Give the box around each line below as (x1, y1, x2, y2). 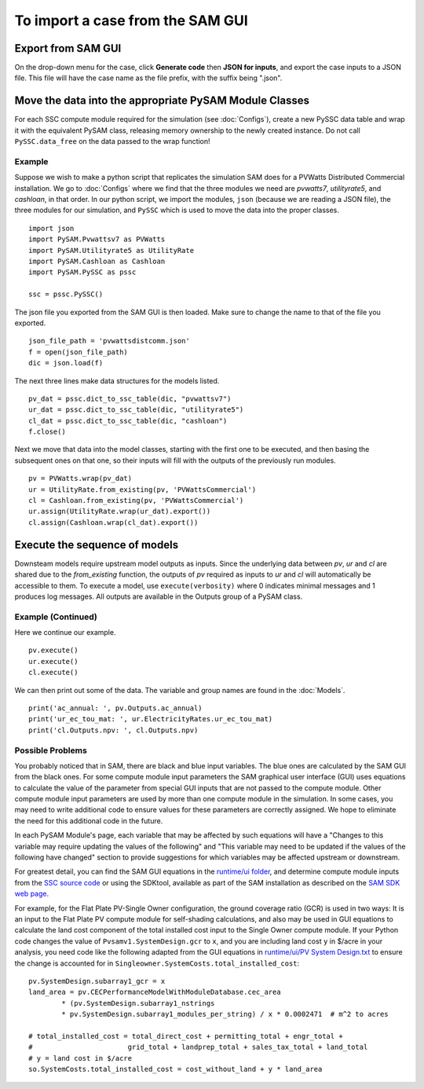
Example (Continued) (14, 611, 97, 622)
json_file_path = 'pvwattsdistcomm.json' (28, 336, 190, 346)
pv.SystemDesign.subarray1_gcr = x (28, 977, 166, 985)
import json (28, 224, 75, 233)
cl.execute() (28, 668, 79, 677)
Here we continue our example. (14, 628, 116, 637)
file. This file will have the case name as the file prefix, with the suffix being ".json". (14, 73, 283, 82)
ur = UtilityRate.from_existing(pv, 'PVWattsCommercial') (28, 485, 257, 494)
